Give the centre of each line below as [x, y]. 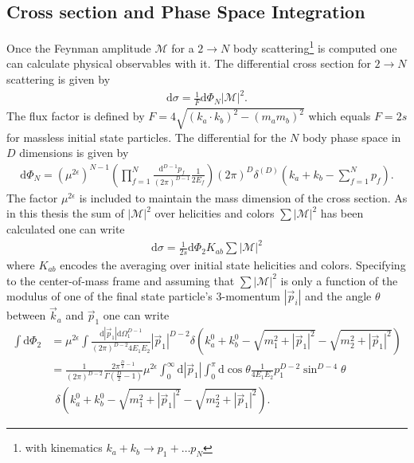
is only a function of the [339, 280]
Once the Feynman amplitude [79, 47]
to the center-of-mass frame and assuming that [121, 280]
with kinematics [64, 447]
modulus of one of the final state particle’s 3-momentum [144, 296]
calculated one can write [66, 228]
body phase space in [352, 137]
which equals [340, 116]
